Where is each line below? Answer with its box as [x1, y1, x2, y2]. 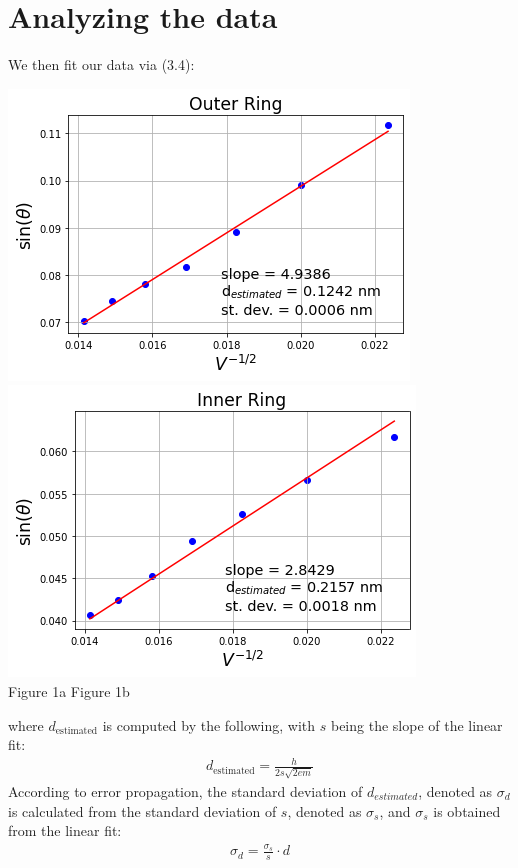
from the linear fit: [8, 820, 122, 841]
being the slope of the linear [330, 714, 503, 735]
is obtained [433, 800, 501, 821]
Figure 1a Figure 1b [8, 680, 130, 701]
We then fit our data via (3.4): [8, 54, 195, 75]
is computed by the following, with [102, 714, 316, 735]
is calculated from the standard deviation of [8, 800, 277, 821]
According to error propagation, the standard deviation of [8, 780, 363, 801]
